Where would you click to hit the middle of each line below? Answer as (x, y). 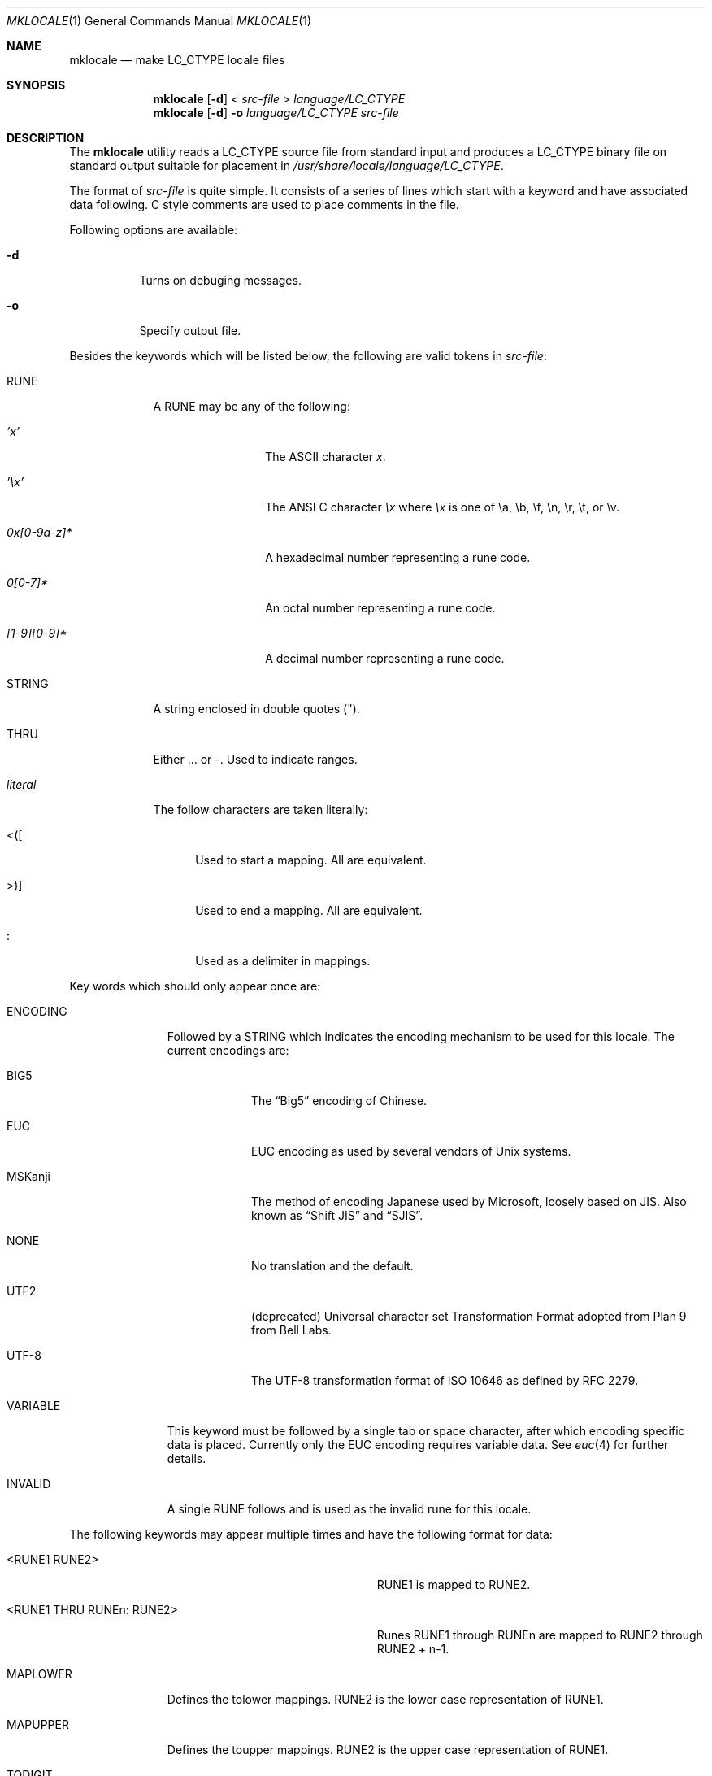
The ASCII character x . (326, 457)
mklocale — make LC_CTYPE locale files (177, 60)
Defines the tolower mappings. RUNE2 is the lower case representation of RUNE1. (385, 1699)
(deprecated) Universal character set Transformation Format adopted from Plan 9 (469, 1316)
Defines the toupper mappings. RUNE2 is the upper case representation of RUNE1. (388, 1750)
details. (187, 1458)
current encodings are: (228, 1050)
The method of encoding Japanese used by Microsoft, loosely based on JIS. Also (469, 1201)
